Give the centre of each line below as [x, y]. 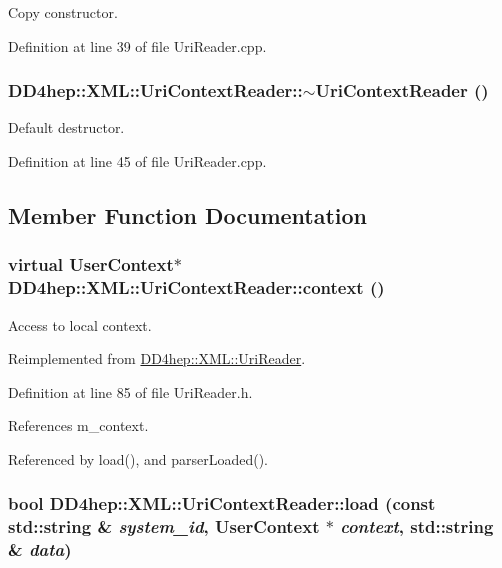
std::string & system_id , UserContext [164, 526]
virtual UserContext [91, 264]
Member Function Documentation [188, 214]
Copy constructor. [63, 12]
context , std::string [417, 526]
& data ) [40, 549]
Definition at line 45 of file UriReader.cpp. [137, 161]
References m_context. [78, 425]
